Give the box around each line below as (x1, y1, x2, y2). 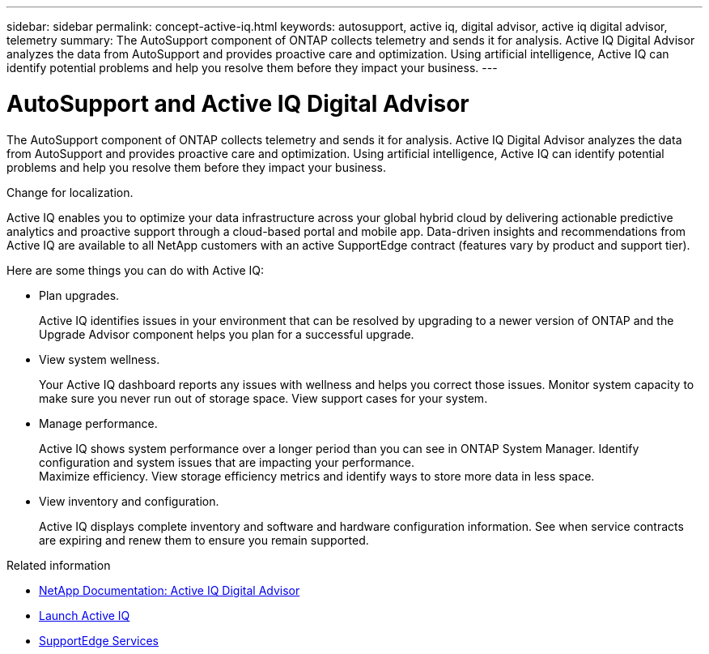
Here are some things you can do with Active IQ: (6, 263, 265, 277)
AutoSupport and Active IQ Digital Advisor (6, 89, 469, 118)
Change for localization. (6, 185, 134, 199)
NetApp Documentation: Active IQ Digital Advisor (39, 583, 300, 597)
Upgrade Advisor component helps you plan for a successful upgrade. (39, 327, 414, 341)
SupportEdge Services (39, 633, 159, 648)
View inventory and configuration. (39, 494, 219, 508)
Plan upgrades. (39, 288, 120, 302)
